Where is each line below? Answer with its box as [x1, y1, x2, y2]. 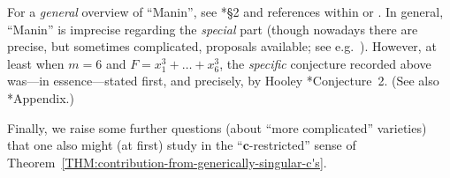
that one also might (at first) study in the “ [7, 136, 243, 154]
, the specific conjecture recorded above [219, 54, 431, 72]
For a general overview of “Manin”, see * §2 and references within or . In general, [7, 3, 444, 20]
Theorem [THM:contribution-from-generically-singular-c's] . [7, 152, 327, 171]
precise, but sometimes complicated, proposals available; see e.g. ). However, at [7, 37, 437, 56]
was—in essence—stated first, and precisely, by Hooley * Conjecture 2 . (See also [7, 71, 439, 90]
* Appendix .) [7, 88, 74, 107]
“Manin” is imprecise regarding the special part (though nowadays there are [7, 19, 418, 38]
